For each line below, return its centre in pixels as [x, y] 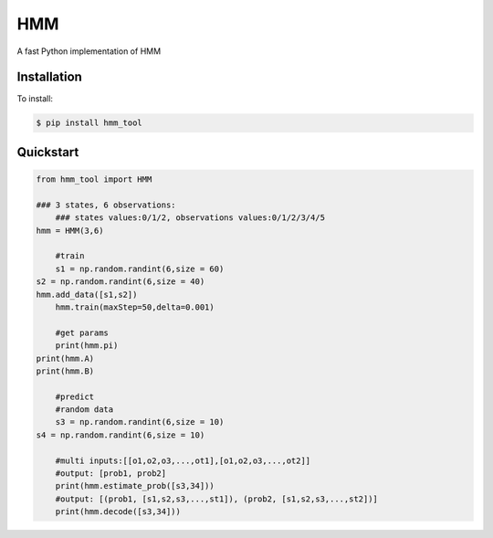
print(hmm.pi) [87, 346]
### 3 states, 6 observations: [106, 205]
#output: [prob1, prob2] [111, 474]
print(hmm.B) [65, 371]
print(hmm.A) [65, 358]
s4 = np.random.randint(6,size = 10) [121, 435]
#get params [82, 332]
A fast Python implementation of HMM [89, 51]
